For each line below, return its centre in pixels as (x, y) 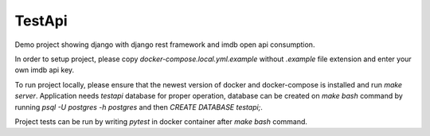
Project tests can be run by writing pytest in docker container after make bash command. (161, 121)
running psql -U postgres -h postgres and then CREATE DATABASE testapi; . (139, 107)
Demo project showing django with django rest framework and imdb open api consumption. (165, 45)
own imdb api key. (45, 70)
